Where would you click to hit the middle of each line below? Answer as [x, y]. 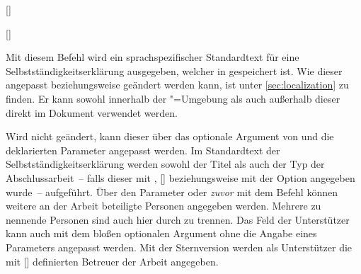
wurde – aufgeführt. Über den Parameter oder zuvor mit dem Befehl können [172, 192]
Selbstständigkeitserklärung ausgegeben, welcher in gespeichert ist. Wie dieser [174, 70]
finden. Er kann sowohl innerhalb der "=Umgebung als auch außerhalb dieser [173, 98]
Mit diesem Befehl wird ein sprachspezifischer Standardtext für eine [153, 57]
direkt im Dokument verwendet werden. [92, 112]
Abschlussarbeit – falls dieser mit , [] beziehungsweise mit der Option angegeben [180, 177]
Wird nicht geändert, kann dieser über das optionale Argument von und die [170, 136]
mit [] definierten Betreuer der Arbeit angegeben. [112, 261]
